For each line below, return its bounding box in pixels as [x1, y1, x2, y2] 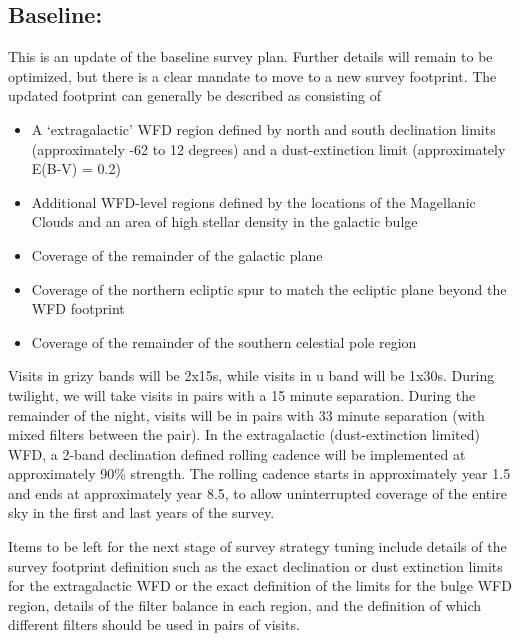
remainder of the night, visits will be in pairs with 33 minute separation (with [8, 404, 485, 425]
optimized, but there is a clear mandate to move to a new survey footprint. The [8, 65, 497, 86]
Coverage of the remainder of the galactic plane [31, 244, 323, 265]
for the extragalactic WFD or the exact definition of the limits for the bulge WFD [8, 575, 512, 596]
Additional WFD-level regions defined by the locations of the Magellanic [31, 191, 476, 212]
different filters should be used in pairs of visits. [8, 614, 300, 635]
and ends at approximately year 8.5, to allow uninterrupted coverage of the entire [8, 482, 507, 503]
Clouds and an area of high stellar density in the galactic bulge [31, 211, 418, 232]
